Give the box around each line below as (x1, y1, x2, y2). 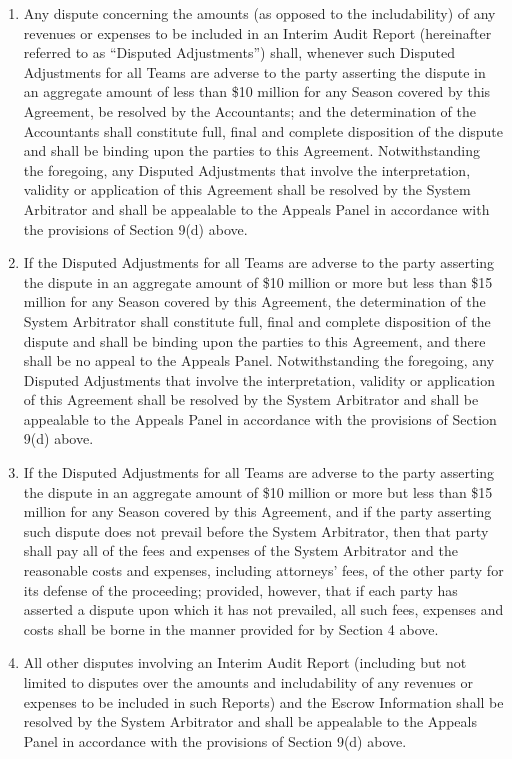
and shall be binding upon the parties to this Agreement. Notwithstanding (23, 140, 481, 161)
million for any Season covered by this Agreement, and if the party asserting (23, 501, 492, 522)
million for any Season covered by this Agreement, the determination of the (23, 291, 486, 312)
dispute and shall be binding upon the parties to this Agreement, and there (23, 330, 486, 351)
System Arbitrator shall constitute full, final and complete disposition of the (23, 310, 491, 331)
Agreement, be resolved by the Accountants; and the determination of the (23, 100, 476, 121)
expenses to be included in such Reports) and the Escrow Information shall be (23, 691, 504, 712)
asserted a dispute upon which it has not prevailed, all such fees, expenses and (23, 599, 504, 620)
